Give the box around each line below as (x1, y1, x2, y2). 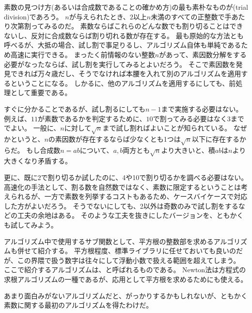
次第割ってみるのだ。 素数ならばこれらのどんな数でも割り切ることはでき (10, 21, 243, 31)
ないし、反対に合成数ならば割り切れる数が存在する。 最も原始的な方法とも (4, 30, 244, 40)
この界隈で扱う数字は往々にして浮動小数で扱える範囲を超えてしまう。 (17, 255, 240, 265)
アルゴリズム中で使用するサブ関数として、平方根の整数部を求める (4, 236, 214, 246)
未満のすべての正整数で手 (151, 11, 232, 21)
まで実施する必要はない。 (161, 103, 243, 114)
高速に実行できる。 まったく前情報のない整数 (10, 49, 155, 59)
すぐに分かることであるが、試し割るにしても (4, 103, 146, 114)
